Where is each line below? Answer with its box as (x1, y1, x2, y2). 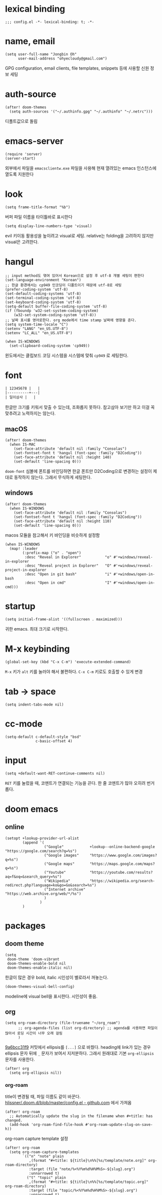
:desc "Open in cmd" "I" (24, 580, 112, 585)
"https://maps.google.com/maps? (89, 861, 155, 866)
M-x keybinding (5, 643, 70, 654)
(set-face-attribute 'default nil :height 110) (14, 519, 112, 523)
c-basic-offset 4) (35, 738, 73, 744)
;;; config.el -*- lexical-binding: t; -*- (5, 19, 95, 24)
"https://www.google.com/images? (89, 853, 158, 858)
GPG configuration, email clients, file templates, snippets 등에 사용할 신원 (5, 65, 149, 71)
